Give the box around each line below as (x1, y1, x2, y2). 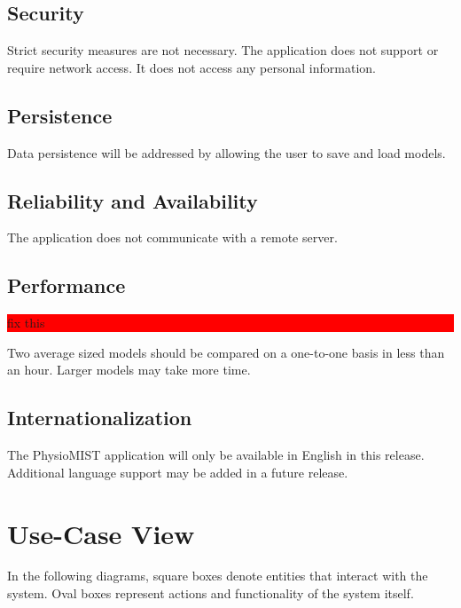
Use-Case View (7, 515, 195, 551)
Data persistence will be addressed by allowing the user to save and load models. (7, 143, 446, 162)
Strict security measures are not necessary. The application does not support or (7, 41, 439, 59)
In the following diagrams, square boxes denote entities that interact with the (7, 566, 428, 585)
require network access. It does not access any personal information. (7, 58, 376, 76)
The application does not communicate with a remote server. (7, 228, 338, 247)
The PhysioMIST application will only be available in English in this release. (7, 446, 425, 464)
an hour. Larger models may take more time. (7, 360, 251, 379)
